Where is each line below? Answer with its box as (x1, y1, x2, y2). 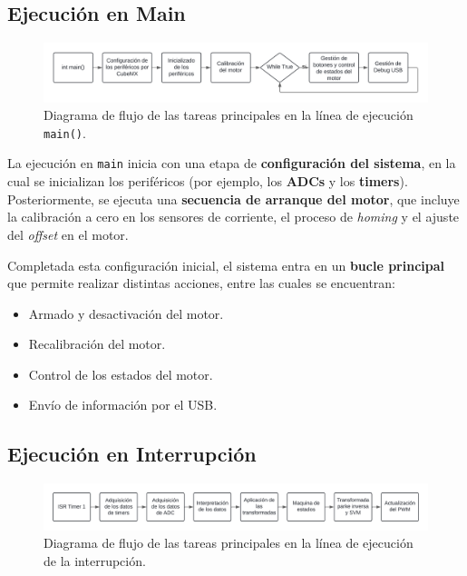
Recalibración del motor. (28, 334, 166, 353)
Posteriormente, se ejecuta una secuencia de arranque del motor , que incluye (7, 189, 460, 208)
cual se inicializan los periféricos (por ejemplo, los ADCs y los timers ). (7, 172, 408, 191)
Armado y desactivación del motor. (28, 303, 224, 323)
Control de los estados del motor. (28, 364, 213, 383)
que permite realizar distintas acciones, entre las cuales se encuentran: (7, 273, 395, 293)
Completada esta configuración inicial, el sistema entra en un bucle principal (7, 255, 445, 274)
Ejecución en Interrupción (7, 440, 257, 468)
